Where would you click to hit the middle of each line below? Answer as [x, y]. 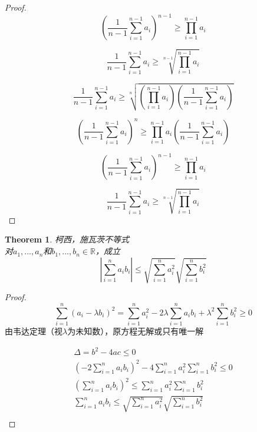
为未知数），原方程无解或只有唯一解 [136, 330]
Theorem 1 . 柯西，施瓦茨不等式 [67, 239]
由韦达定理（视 [34, 330]
